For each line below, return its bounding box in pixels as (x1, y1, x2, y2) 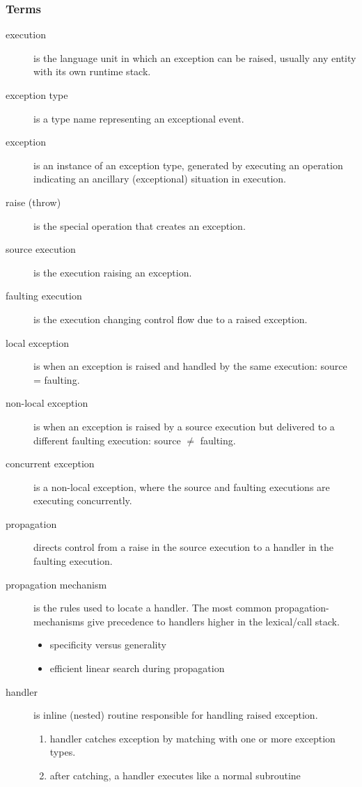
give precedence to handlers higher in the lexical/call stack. (87, 614, 340, 628)
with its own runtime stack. (33, 64, 151, 79)
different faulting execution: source (33, 433, 181, 447)
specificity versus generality (49, 637, 166, 652)
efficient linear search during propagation (49, 661, 225, 676)
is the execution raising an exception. (33, 265, 192, 279)
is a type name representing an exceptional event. (33, 111, 244, 125)
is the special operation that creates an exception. (33, 218, 246, 233)
